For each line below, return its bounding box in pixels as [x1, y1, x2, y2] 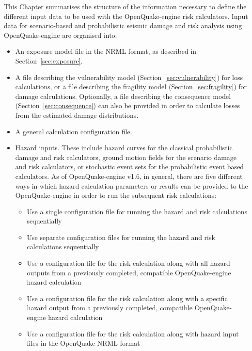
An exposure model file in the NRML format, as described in [15, 46, 197, 56]
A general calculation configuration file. [15, 126, 132, 136]
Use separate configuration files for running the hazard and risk [27, 232, 215, 242]
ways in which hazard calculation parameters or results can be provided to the [15, 180, 248, 191]
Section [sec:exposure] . [15, 55, 83, 65]
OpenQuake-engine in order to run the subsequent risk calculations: [15, 190, 217, 200]
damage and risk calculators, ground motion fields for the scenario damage [15, 152, 237, 162]
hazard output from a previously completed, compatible [27, 303, 192, 313]
